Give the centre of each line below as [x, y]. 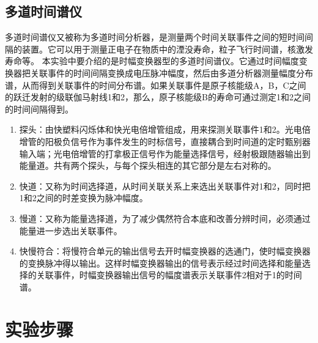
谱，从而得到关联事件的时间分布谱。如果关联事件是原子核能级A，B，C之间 [156, 85]
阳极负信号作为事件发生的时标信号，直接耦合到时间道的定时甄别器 [178, 141]
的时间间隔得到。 [39, 109]
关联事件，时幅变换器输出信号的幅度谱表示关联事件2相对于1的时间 [169, 275]
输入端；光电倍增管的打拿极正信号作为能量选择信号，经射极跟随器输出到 [165, 153]
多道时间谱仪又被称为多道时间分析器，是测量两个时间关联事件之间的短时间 [155, 37]
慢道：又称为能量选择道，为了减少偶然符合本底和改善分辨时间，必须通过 [165, 218]
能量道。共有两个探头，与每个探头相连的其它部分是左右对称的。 [148, 165]
